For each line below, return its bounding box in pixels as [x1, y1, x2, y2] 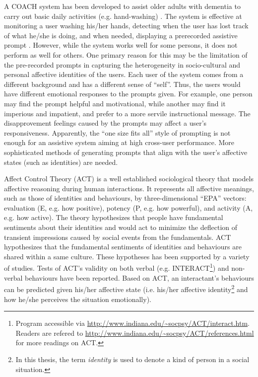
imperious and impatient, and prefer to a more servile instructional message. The [4, 108, 251, 118]
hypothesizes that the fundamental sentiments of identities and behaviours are [4, 241, 242, 252]
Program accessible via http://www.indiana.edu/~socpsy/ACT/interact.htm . [15, 318, 250, 328]
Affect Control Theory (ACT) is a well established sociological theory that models [4, 173, 254, 184]
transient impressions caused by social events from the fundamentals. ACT [4, 231, 231, 242]
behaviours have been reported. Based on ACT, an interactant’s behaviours [25, 272, 254, 283]
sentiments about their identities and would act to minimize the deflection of [4, 222, 238, 232]
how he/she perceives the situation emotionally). [4, 294, 151, 304]
